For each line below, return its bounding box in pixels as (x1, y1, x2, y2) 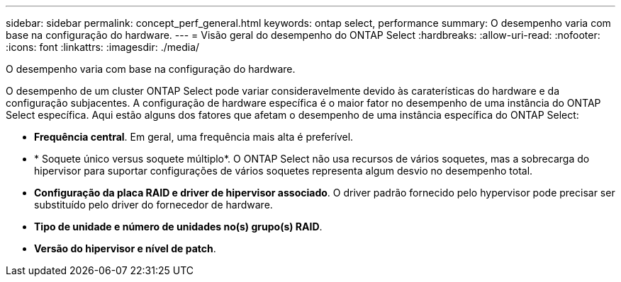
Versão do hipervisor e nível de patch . (34, 242, 216, 254)
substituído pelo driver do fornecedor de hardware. (34, 199, 273, 211)
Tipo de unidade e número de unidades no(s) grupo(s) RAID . (34, 221, 323, 233)
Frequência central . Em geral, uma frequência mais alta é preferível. (34, 131, 354, 143)
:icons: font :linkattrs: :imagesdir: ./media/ (6, 41, 200, 53)
